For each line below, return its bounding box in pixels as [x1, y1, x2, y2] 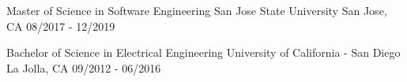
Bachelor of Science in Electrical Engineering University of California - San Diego [6, 44, 401, 61]
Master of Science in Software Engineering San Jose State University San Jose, [6, 2, 387, 18]
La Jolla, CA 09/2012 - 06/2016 [6, 59, 161, 76]
